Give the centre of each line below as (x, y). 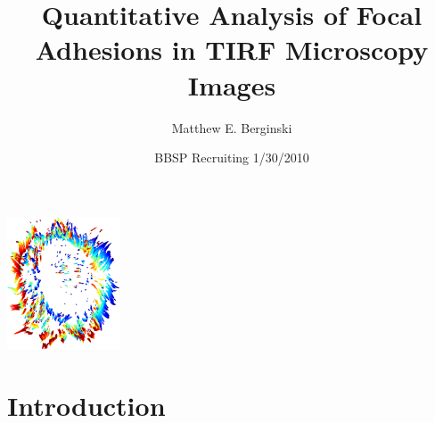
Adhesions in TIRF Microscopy (232, 50)
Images (232, 84)
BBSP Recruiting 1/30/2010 (232, 158)
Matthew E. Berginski (232, 127)
